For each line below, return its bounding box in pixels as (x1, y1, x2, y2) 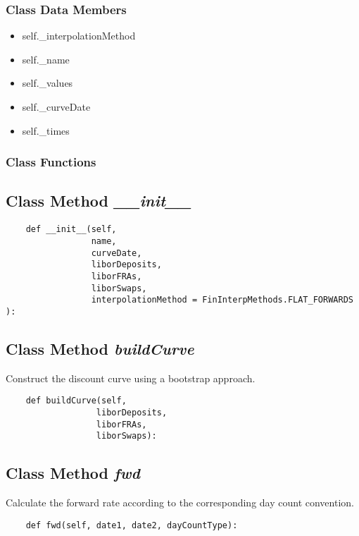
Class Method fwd (6, 462, 140, 484)
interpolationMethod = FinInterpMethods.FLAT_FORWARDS (91, 295, 353, 305)
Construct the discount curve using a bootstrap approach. (6, 370, 256, 385)
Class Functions (6, 153, 96, 171)
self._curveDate (22, 99, 91, 114)
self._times (22, 123, 70, 138)
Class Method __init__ (6, 190, 191, 212)
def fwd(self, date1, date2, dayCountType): (25, 520, 238, 530)
